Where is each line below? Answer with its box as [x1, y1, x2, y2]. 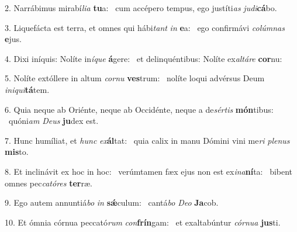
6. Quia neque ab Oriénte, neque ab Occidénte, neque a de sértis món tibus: [5, 103, 274, 115]
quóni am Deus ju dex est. [8, 115, 99, 127]
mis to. [5, 146, 29, 158]
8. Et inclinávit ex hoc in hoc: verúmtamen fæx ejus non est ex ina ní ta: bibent [5, 165, 293, 177]
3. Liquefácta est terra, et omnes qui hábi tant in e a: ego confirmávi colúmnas [5, 21, 285, 33]
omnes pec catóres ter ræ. [5, 176, 92, 189]
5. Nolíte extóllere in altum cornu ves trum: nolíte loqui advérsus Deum [5, 72, 265, 84]
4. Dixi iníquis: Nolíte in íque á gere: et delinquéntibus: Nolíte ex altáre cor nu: [5, 52, 282, 64]
